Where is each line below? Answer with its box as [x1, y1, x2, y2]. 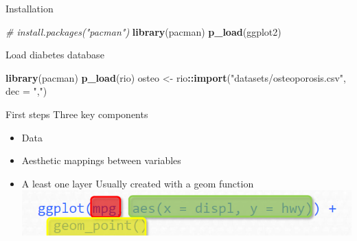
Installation [5, 1, 54, 15]
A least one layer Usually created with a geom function [21, 176, 254, 190]
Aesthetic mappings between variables [21, 153, 181, 168]
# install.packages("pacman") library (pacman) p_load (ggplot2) [5, 24, 281, 38]
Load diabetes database [5, 47, 104, 62]
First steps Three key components [5, 106, 148, 121]
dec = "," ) [5, 84, 47, 98]
